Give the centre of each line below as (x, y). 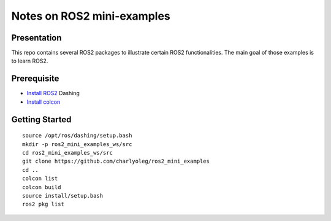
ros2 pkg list (43, 204)
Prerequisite (35, 79)
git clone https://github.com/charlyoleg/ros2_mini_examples (116, 161)
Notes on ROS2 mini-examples (91, 16)
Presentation (36, 38)
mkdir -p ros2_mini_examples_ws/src (77, 144)
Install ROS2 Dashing (53, 93)
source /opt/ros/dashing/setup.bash (77, 136)
